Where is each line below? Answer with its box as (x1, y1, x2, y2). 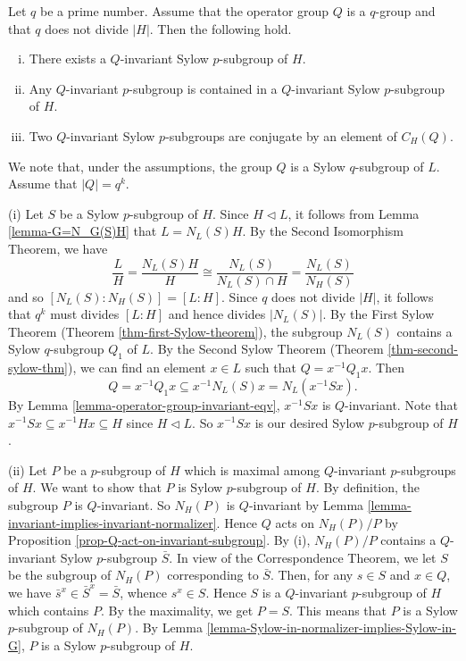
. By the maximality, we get (100, 600, 254, 619)
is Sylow (178, 478, 223, 497)
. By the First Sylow (322, 305, 435, 323)
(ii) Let (8, 460, 47, 479)
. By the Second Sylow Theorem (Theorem (150, 339, 384, 358)
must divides (50, 305, 120, 323)
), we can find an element (67, 358, 206, 377)
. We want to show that (32, 478, 162, 497)
